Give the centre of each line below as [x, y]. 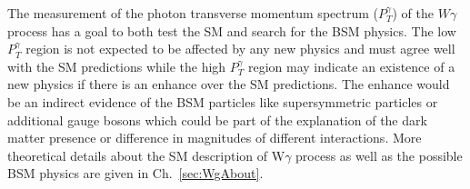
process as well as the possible [379, 155]
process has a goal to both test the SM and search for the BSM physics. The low [232, 30]
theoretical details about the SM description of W [146, 155]
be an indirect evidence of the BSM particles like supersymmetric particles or [223, 101]
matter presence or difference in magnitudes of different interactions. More [215, 138]
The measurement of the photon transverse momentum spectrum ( [193, 13]
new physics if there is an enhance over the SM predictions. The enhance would [229, 84]
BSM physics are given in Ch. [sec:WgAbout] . [135, 173]
